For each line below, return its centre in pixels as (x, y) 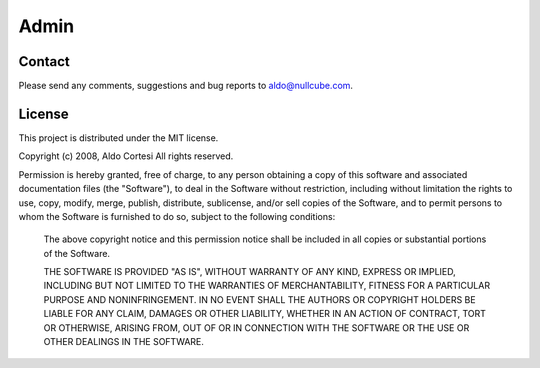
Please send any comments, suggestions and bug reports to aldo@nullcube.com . (186, 86)
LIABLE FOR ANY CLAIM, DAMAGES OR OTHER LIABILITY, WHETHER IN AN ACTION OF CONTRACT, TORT (265, 314)
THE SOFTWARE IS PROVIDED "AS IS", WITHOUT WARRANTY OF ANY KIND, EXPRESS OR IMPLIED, (250, 272)
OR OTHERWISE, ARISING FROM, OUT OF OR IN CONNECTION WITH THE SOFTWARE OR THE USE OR (256, 327)
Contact (44, 61)
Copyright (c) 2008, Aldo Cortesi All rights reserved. (126, 156)
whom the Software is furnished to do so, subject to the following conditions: (177, 216)
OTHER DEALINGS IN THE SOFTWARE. (124, 342)
